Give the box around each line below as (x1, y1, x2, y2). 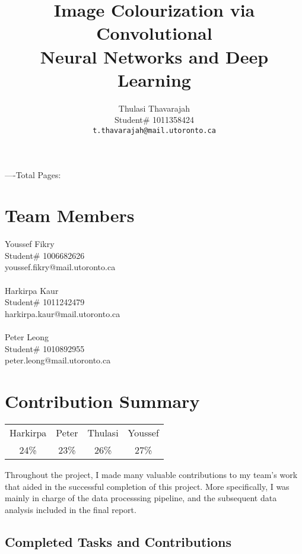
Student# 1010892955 (5, 342, 85, 354)
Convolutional (96, 21, 212, 45)
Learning (117, 67, 191, 91)
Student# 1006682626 (5, 249, 85, 261)
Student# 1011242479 (5, 296, 85, 308)
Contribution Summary (5, 388, 200, 413)
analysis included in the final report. (5, 503, 136, 515)
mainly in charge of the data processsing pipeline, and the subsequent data (5, 492, 277, 504)
